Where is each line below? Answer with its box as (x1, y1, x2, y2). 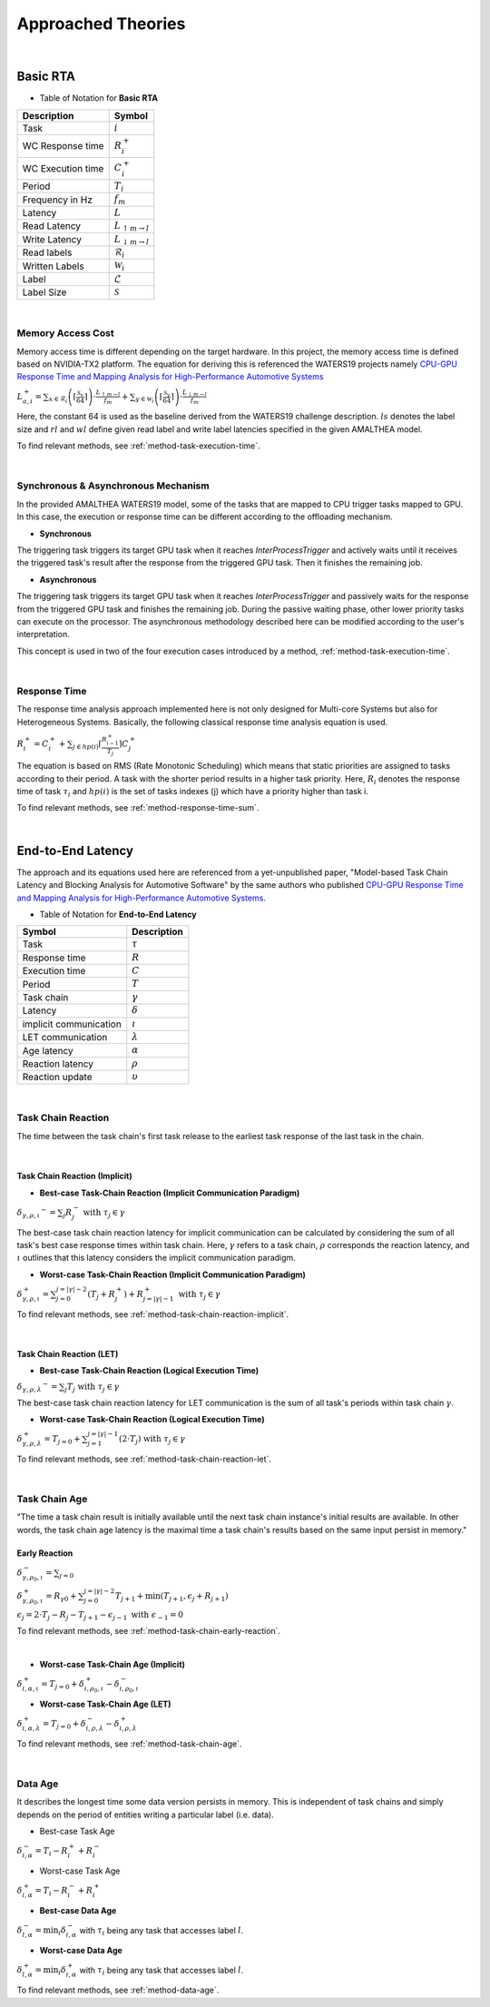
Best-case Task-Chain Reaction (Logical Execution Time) (39, 1365, 260, 1376)
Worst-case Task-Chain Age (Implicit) (39, 1658, 186, 1669)
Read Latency (22, 220, 82, 232)
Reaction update (22, 1071, 93, 1084)
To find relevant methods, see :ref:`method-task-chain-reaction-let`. (16, 1453, 272, 1464)
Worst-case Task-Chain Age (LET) (39, 1698, 171, 1709)
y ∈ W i (135, 395, 154, 405)
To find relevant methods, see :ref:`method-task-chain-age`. (16, 1738, 242, 1749)
